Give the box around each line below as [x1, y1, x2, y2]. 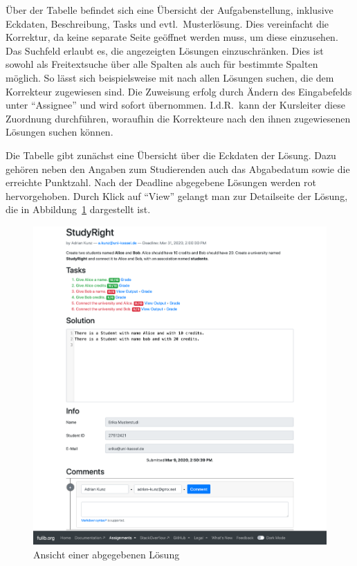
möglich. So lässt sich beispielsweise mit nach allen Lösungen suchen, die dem [6, 70, 334, 84]
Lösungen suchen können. [6, 125, 113, 139]
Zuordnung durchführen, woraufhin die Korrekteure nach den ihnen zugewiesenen [6, 111, 351, 125]
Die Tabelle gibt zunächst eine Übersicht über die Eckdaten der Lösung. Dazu [6, 147, 336, 162]
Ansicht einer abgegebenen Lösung [33, 547, 180, 561]
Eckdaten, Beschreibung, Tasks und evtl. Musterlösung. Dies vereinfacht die [6, 16, 329, 30]
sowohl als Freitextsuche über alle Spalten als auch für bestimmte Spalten [6, 57, 318, 71]
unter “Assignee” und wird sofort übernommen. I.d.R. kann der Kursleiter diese [6, 98, 345, 112]
